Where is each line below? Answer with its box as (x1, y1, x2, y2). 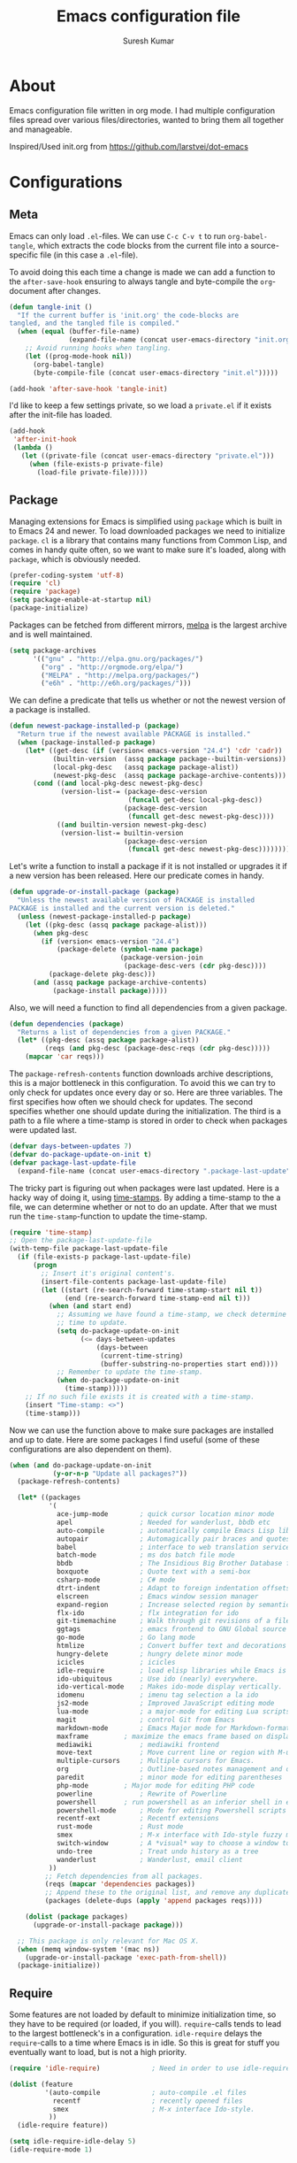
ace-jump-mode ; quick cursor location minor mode (56, 1510, 275, 1519)
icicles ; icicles (56, 1658, 176, 1667)
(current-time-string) (100, 1351, 184, 1360)
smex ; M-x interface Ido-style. (52, 2105, 255, 2113)
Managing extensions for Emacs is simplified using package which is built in (9, 516, 283, 527)
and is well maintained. (9, 628, 93, 639)
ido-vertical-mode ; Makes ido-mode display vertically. (56, 1682, 283, 1691)
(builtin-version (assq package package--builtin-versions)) (52, 754, 287, 763)
